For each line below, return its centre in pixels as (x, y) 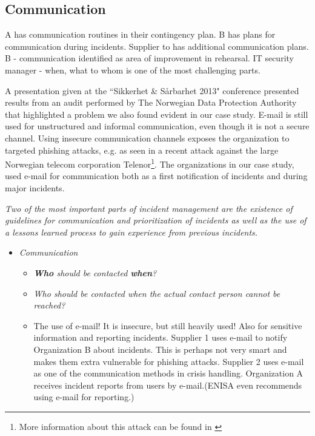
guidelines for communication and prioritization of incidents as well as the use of (156, 220)
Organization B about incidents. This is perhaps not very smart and (160, 349)
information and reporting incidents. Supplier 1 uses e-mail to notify (161, 337)
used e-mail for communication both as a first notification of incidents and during (156, 176)
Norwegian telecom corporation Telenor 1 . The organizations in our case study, (150, 163)
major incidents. (35, 187)
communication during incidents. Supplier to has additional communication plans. (157, 46)
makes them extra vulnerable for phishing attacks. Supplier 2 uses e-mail (169, 361)
